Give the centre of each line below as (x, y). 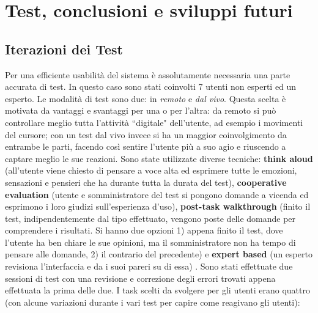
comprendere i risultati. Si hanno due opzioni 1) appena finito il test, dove (144, 230)
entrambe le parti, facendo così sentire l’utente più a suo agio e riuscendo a (146, 146)
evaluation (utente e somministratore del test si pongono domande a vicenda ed (157, 194)
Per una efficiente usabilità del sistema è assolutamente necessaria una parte (148, 74)
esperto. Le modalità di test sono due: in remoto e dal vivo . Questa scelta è (146, 98)
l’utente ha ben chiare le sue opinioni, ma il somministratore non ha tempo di (150, 242)
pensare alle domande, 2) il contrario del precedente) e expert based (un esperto (159, 254)
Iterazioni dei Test (64, 49)
